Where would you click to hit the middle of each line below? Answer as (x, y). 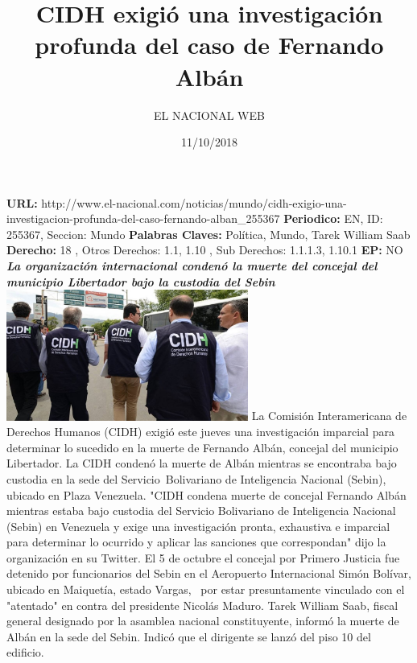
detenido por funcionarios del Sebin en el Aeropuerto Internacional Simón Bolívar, (209, 573)
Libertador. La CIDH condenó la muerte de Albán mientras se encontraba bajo (202, 463)
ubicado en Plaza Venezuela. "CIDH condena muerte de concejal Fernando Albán (206, 494)
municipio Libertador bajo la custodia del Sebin (141, 281)
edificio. (25, 652)
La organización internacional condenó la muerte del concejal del (192, 266)
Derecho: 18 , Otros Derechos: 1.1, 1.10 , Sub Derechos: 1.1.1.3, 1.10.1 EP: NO (205, 250)
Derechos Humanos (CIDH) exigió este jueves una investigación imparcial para (200, 432)
